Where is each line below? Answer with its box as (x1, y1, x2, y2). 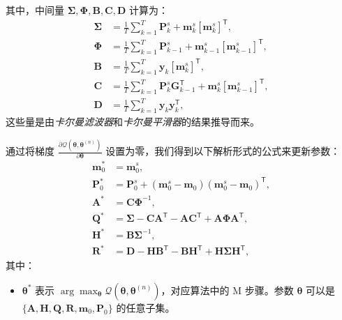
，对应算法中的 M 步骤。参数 (161, 282, 294, 297)
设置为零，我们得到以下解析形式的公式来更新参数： (105, 144, 341, 158)
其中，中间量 (6, 3, 64, 17)
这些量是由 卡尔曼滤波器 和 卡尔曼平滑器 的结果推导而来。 (6, 114, 260, 129)
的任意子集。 (116, 300, 175, 314)
